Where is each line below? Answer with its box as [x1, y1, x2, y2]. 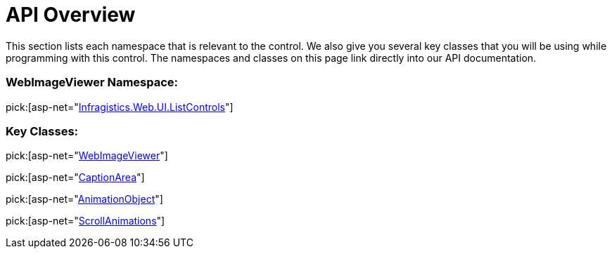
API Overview [6, 3, 136, 27]
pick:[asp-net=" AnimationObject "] [6, 193, 163, 206]
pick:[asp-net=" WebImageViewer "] [6, 149, 168, 162]
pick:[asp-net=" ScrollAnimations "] [6, 215, 165, 227]
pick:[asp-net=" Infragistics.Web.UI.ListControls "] [6, 100, 234, 113]
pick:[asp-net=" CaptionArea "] [6, 171, 145, 184]
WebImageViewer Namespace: [6, 75, 179, 90]
